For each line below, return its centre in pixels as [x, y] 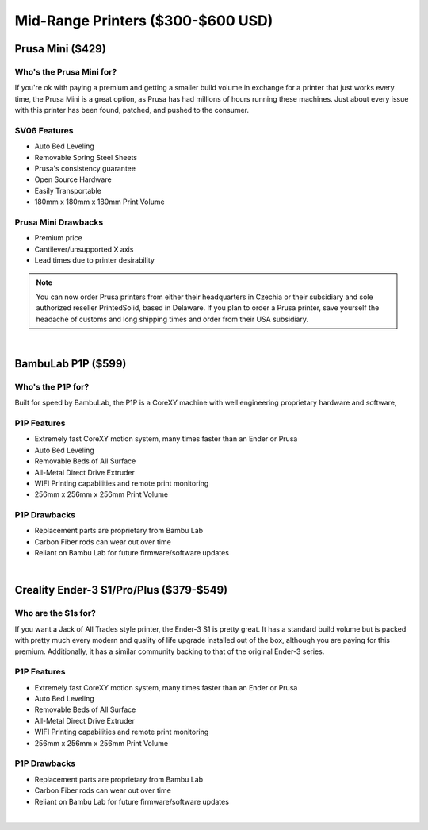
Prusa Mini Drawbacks [59, 222]
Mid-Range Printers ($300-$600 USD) [144, 21]
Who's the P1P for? [52, 386]
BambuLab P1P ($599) [71, 364]
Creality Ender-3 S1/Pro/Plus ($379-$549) [121, 590]
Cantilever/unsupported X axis [84, 249]
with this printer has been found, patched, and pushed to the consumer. [132, 110]
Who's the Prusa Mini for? [66, 71]
